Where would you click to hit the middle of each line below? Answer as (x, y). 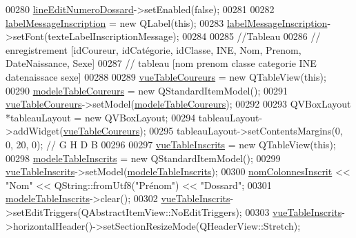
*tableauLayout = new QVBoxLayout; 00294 (101, 117)
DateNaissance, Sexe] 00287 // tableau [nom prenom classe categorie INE (161, 63)
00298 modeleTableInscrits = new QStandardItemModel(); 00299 (143, 158)
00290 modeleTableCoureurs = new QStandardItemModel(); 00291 (147, 90)
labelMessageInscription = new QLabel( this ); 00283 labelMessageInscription (167, 22)
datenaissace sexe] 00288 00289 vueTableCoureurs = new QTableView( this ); (166, 76)
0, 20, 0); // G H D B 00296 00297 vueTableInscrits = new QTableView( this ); (171, 144)
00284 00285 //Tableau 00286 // (251, 36)
